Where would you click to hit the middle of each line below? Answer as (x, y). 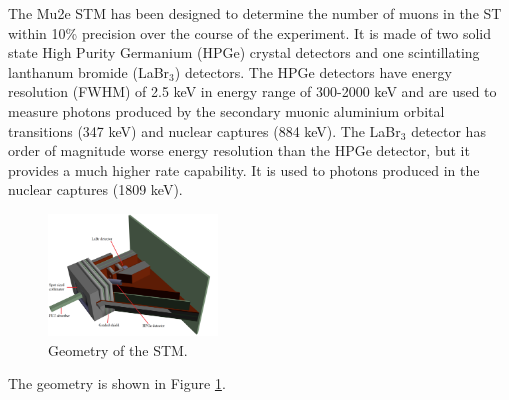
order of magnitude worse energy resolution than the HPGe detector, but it (239, 150)
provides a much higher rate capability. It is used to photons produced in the (244, 169)
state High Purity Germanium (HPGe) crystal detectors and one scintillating (244, 52)
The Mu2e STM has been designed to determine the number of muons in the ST (255, 13)
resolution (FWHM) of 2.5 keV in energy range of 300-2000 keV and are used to (252, 91)
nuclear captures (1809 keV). (95, 189)
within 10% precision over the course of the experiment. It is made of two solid (250, 32)
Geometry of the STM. (118, 349)
